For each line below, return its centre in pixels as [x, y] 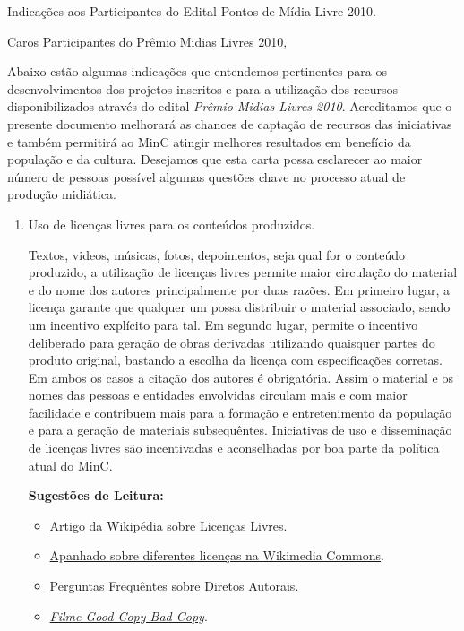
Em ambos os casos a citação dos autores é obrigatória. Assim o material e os [241, 377]
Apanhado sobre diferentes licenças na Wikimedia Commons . [217, 555]
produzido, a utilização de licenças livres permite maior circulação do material [243, 272]
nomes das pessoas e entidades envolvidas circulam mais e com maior [218, 395]
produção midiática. [62, 194]
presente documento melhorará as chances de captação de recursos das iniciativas [230, 123]
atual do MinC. [70, 465]
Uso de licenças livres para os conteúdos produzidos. [172, 224]
